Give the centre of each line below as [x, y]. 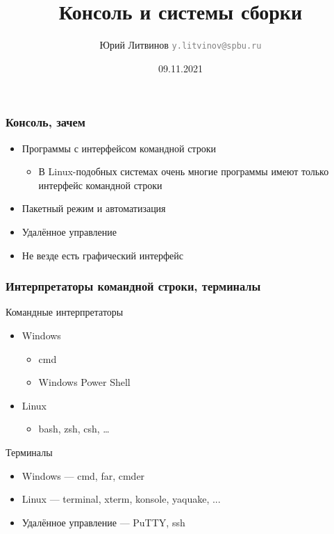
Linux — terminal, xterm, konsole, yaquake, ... [121, 499]
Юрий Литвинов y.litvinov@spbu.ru [181, 45]
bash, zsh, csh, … [74, 429]
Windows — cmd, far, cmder [83, 475]
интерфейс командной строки [100, 185]
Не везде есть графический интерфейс [103, 255]
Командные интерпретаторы [65, 312]
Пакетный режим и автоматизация [94, 208]
